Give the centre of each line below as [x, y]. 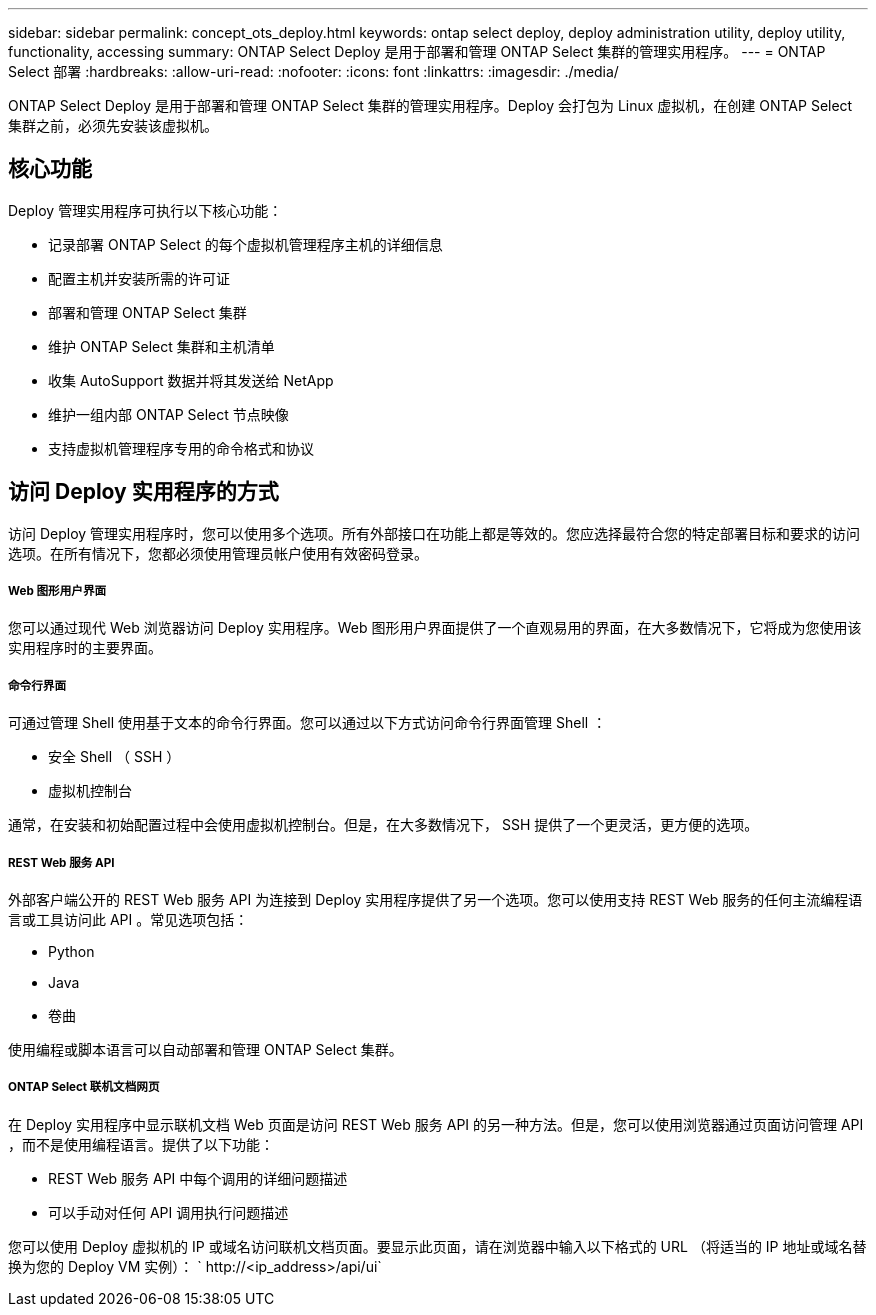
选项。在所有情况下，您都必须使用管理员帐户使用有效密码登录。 [218, 553]
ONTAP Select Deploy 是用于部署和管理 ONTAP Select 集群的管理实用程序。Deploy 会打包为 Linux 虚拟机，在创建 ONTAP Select [430, 105]
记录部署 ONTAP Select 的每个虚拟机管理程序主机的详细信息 [245, 244]
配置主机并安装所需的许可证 [139, 278]
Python [71, 952]
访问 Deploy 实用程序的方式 [143, 492]
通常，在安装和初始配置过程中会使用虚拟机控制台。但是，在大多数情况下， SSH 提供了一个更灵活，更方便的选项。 [383, 825]
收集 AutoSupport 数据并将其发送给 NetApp [191, 380]
